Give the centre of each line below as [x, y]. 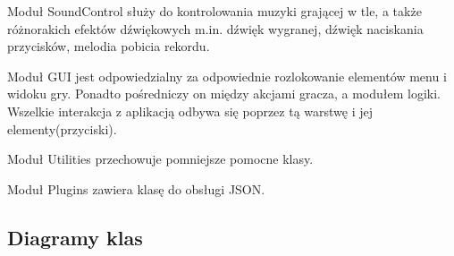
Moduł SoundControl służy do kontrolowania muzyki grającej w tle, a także [214, 11]
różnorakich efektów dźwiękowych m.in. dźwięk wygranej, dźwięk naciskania [215, 28]
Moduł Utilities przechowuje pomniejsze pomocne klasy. [160, 159]
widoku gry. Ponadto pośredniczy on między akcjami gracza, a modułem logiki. [224, 94]
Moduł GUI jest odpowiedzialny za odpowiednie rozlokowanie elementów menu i [227, 76]
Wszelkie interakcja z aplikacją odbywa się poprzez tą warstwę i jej [190, 111]
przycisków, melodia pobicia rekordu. [109, 46]
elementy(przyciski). [62, 128]
